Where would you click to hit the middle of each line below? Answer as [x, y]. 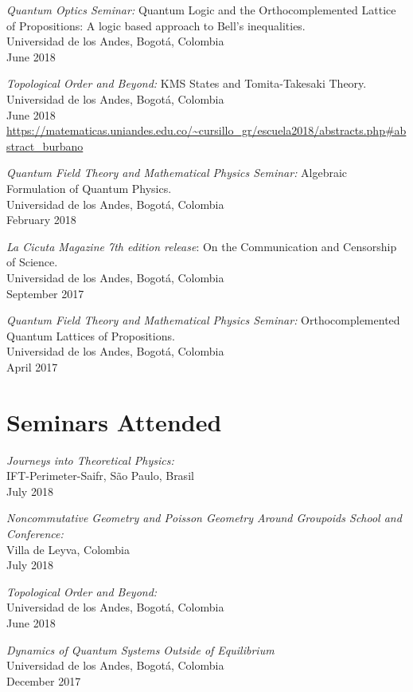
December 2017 [44, 680]
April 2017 [32, 366]
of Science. [32, 262]
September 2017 [45, 293]
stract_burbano [45, 145]
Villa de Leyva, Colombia [68, 549]
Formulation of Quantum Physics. [89, 188]
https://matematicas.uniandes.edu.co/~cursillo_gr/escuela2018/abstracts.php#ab [206, 130]
